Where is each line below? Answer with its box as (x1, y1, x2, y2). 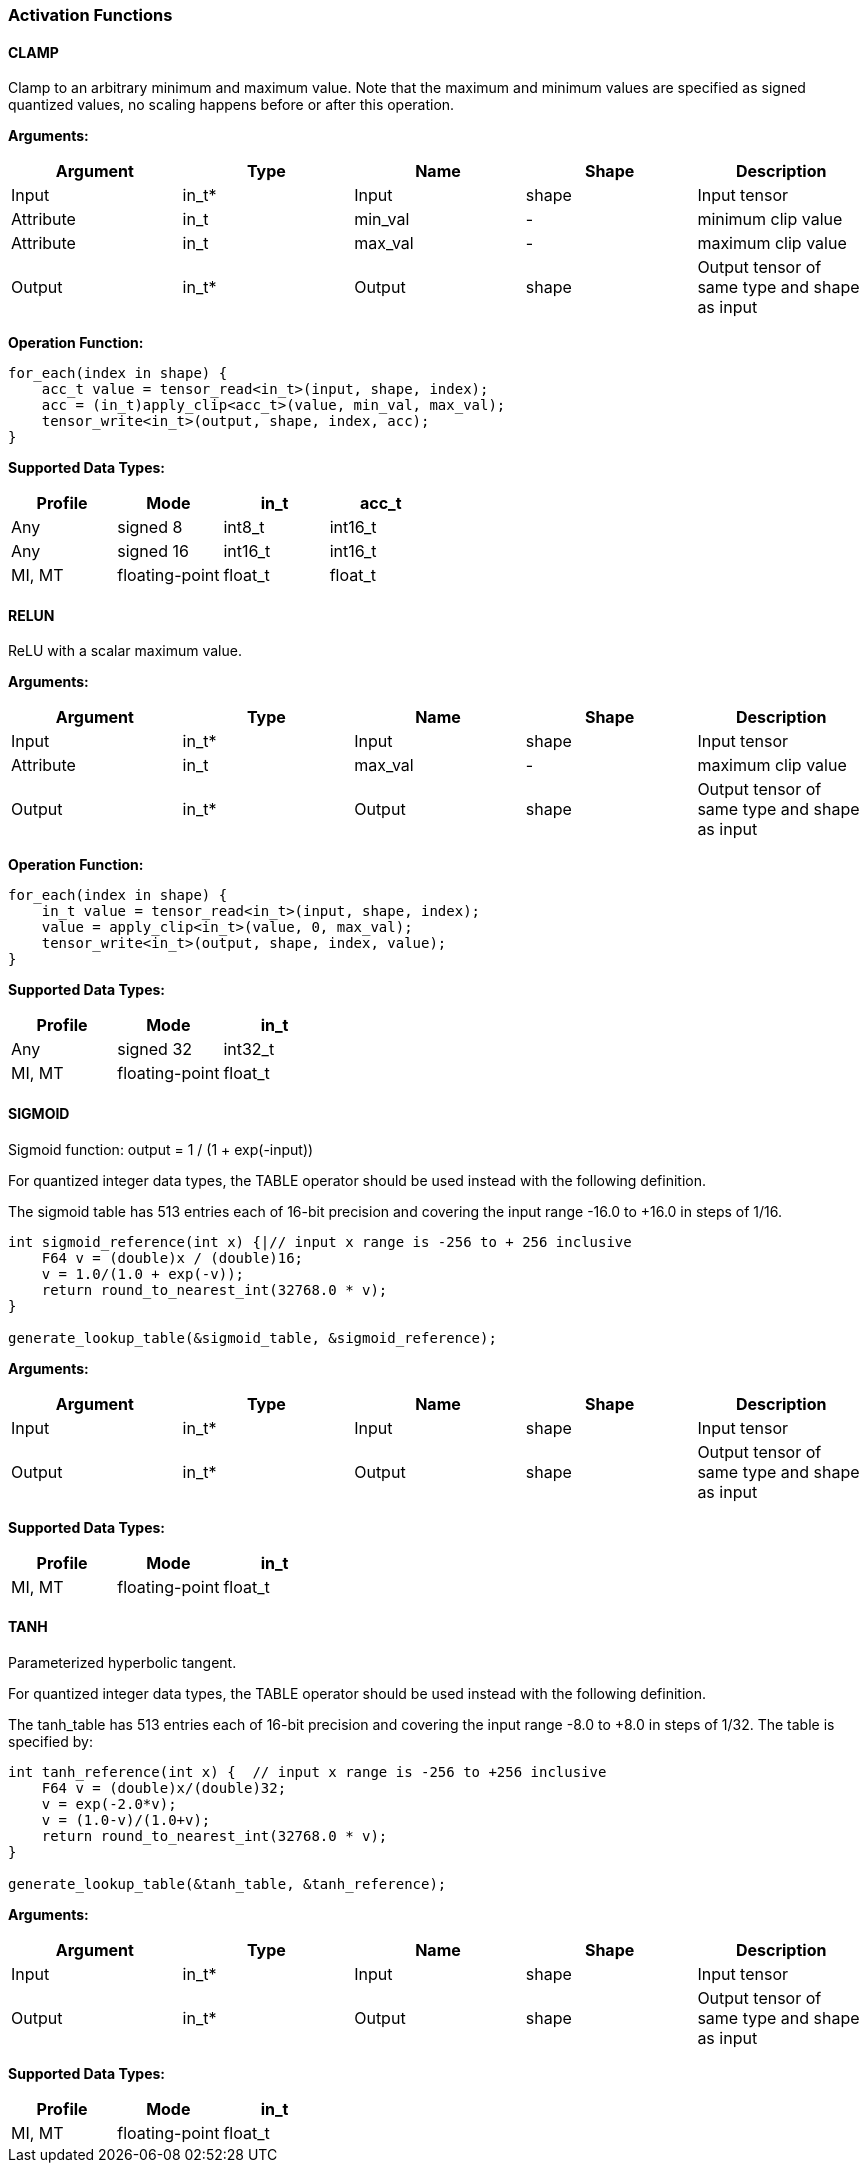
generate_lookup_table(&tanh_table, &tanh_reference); (8, 1875, 447, 1892)
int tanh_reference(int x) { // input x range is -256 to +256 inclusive (8, 1763, 607, 1780)
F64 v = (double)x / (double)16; (41, 1249, 304, 1266)
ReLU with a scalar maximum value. (8, 642, 242, 660)
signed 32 (117, 1039, 193, 1060)
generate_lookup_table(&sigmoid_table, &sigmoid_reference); (8, 1329, 497, 1346)
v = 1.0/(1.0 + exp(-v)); (41, 1265, 245, 1282)
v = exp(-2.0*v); (41, 1795, 177, 1812)
